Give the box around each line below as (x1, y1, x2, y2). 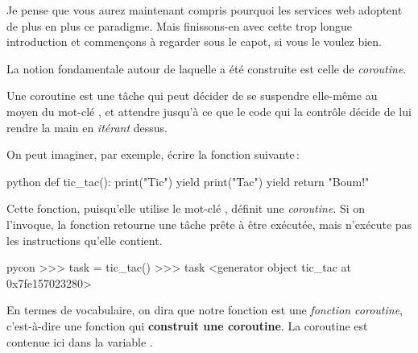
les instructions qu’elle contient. (6, 231, 163, 248)
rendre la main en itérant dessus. (6, 118, 168, 135)
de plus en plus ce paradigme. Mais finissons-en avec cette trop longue (6, 17, 353, 34)
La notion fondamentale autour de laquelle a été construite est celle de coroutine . (6, 60, 407, 77)
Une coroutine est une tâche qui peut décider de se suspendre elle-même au (6, 87, 378, 104)
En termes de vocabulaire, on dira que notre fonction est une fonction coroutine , (6, 301, 403, 318)
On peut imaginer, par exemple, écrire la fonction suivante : (6, 146, 300, 163)
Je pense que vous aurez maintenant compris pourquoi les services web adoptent (6, 2, 403, 18)
